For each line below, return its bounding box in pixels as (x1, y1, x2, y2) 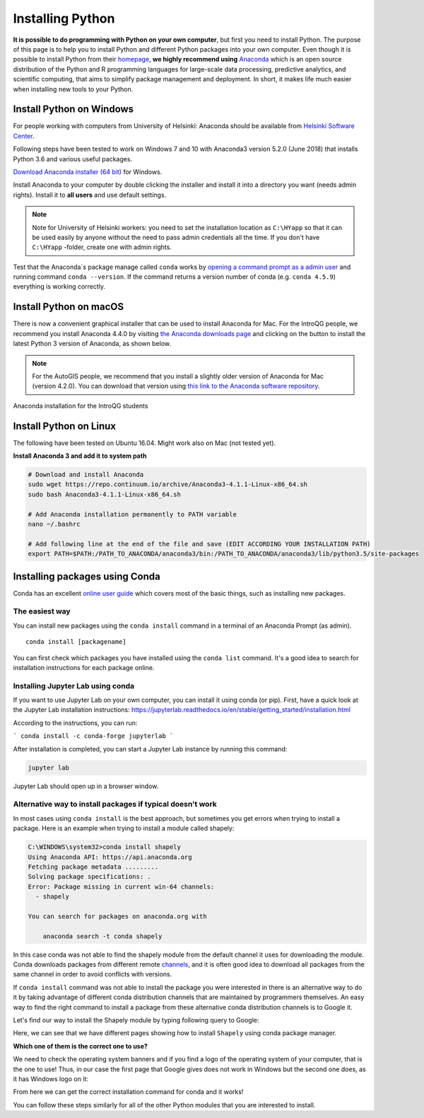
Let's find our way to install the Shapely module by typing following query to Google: (13, 1015, 259, 1024)
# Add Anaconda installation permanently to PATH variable (28, 510, 237, 518)
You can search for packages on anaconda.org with (28, 912, 208, 920)
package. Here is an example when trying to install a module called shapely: (13, 824, 235, 833)
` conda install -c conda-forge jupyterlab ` (13, 732, 174, 740)
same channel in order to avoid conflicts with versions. (13, 970, 172, 979)
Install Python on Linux (13, 420, 117, 432)
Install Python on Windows (13, 103, 134, 115)
